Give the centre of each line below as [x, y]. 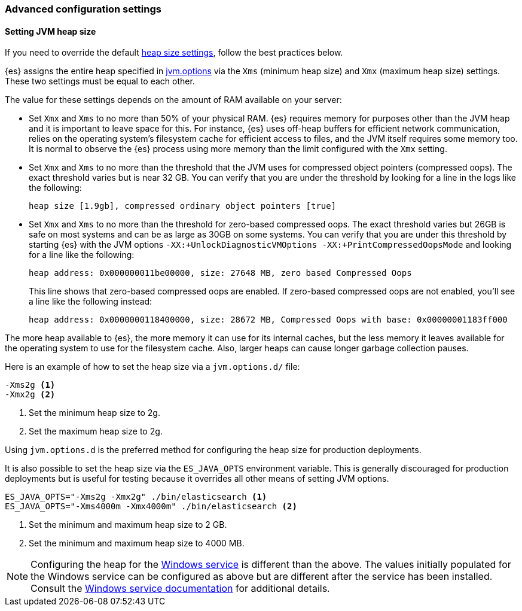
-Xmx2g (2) [30, 395]
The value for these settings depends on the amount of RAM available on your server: [173, 100]
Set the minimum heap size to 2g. [94, 413]
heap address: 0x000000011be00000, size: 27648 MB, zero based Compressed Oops [220, 273]
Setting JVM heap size [51, 31]
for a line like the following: [82, 255]
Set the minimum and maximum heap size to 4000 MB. [137, 543]
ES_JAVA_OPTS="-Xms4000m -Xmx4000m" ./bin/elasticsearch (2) [151, 507]
